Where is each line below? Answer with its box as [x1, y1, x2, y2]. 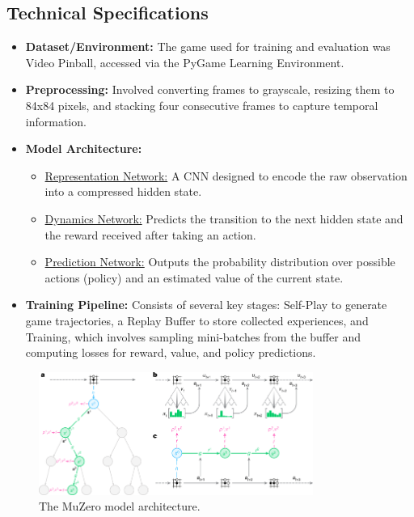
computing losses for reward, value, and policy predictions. [25, 344, 316, 361]
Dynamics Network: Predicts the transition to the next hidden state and [44, 210, 403, 227]
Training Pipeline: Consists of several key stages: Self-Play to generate [25, 296, 387, 313]
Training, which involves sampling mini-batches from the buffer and [25, 328, 361, 345]
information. [25, 112, 87, 129]
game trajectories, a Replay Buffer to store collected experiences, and [25, 311, 369, 328]
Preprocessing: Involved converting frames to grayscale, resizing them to [25, 81, 395, 98]
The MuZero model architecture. [39, 498, 201, 515]
